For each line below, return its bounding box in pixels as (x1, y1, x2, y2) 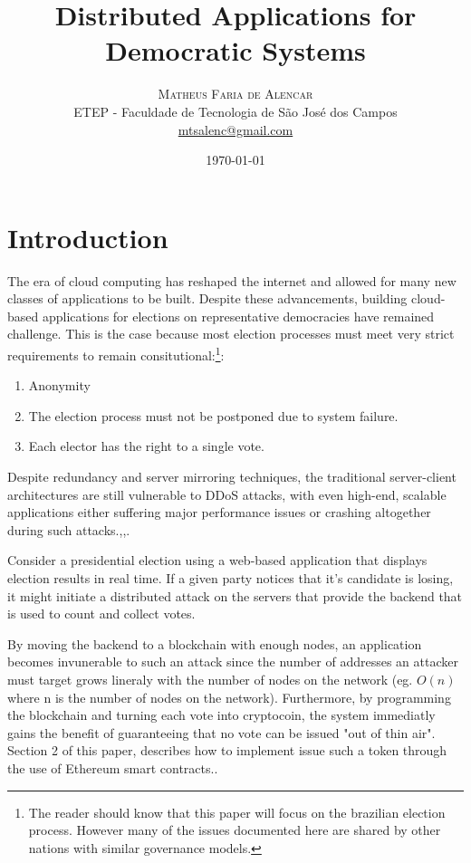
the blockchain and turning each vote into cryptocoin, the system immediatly (7, 705, 436, 724)
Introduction (7, 218, 168, 255)
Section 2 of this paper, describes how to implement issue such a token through (7, 741, 447, 760)
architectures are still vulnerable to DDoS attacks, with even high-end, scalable (7, 484, 447, 503)
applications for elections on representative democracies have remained (42, 306, 435, 325)
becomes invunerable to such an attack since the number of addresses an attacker (7, 652, 458, 671)
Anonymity (28, 376, 91, 395)
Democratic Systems (105, 32, 366, 69)
